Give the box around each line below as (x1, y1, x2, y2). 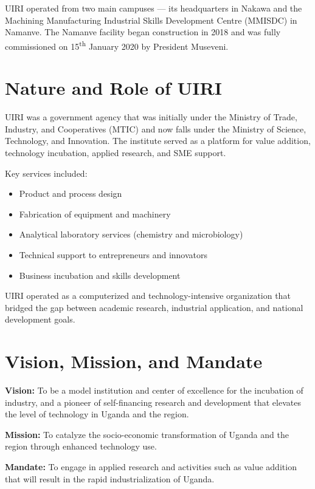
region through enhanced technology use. (5, 440, 157, 453)
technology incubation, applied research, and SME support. (5, 146, 226, 159)
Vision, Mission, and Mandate (5, 349, 263, 374)
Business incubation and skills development (19, 268, 181, 281)
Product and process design (19, 187, 122, 200)
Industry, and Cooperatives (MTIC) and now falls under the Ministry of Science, (5, 122, 306, 135)
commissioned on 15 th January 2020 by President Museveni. (5, 38, 229, 52)
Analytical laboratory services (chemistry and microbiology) (19, 228, 243, 241)
